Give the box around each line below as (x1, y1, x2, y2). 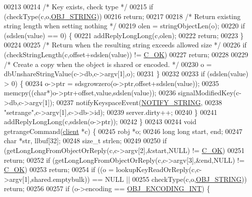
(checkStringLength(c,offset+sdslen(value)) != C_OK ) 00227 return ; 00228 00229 (4, 49, 248, 59)
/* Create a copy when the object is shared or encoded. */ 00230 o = (4, 59, 212, 69)
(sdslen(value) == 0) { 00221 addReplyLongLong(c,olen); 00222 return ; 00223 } (4, 30, 244, 40)
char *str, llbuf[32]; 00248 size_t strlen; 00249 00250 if (4, 135, 167, 146)
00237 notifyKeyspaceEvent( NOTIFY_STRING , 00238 (56, 97, 222, 107)
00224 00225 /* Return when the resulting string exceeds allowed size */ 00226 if (4, 40, 247, 50)
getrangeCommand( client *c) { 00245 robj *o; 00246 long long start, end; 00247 (4, 126, 243, 136)
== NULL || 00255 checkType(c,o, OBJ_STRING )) (92, 174, 247, 184)
